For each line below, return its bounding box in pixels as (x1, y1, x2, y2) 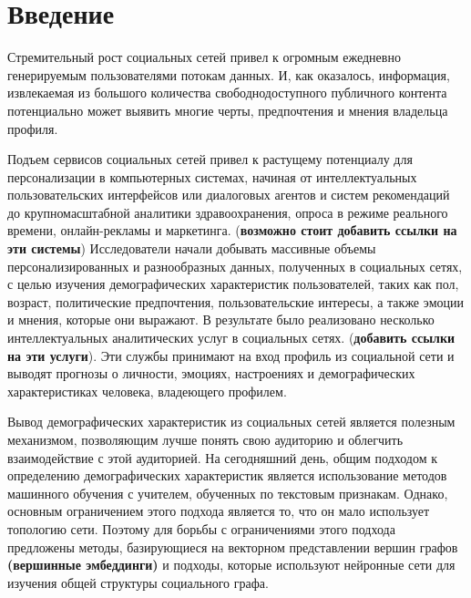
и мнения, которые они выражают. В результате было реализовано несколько (7, 310, 435, 329)
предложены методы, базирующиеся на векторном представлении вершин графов (7, 537, 458, 556)
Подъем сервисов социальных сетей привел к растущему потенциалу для (7, 149, 413, 169)
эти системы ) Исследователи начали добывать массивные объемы (7, 239, 376, 258)
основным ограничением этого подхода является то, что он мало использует (7, 501, 430, 521)
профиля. (7, 119, 58, 138)
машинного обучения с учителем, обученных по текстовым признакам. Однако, (7, 483, 448, 502)
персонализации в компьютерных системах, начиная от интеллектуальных (7, 167, 417, 186)
